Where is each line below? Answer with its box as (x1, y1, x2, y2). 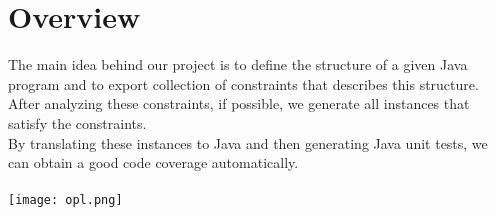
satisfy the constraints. (8, 112, 147, 133)
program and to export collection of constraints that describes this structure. (8, 73, 479, 94)
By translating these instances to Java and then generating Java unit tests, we (8, 132, 488, 153)
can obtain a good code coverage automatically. (8, 152, 299, 173)
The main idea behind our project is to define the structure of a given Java (8, 54, 468, 75)
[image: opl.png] (8, 193, 123, 208)
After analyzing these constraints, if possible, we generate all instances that (8, 93, 470, 114)
